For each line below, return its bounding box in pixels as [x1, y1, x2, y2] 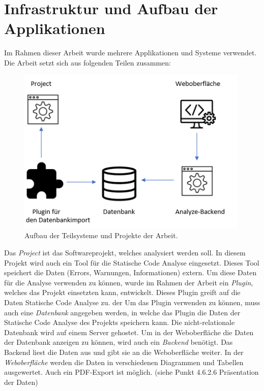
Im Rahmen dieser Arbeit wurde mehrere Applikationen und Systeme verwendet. [4, 47, 257, 58]
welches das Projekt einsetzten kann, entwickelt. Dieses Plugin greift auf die [4, 287, 241, 298]
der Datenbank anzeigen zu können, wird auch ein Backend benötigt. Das [4, 337, 233, 347]
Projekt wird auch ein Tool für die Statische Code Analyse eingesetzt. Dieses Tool [4, 257, 259, 268]
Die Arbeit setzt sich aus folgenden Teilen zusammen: [4, 57, 171, 68]
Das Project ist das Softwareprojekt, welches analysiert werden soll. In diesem [4, 247, 246, 258]
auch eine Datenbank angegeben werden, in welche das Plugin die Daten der [4, 307, 241, 317]
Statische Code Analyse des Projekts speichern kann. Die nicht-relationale [4, 317, 235, 328]
